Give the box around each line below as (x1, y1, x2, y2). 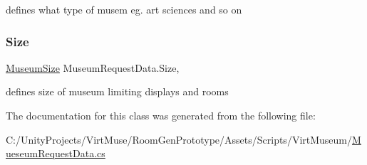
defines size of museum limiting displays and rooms (6, 84, 229, 99)
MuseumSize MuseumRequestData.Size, (6, 60, 180, 75)
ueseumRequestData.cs (6, 146, 105, 161)
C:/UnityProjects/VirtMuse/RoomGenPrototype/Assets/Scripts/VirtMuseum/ (6, 132, 353, 147)
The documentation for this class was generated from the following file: (6, 108, 316, 122)
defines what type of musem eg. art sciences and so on (6, 2, 242, 16)
